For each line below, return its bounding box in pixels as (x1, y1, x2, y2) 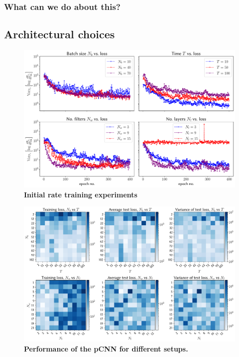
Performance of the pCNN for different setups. (24, 344, 188, 354)
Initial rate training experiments (24, 189, 137, 199)
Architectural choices (4, 26, 115, 42)
